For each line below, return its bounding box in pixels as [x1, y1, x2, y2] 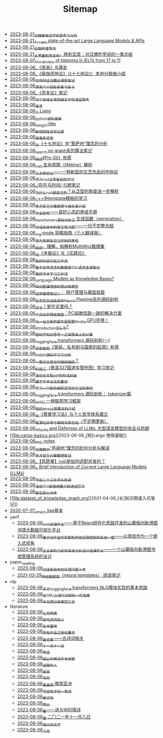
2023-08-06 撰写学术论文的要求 [9, 377, 68, 385]
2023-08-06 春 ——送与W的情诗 [17, 707, 81, 714]
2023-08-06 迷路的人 [17, 661, 58, 668]
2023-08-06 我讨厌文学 [17, 720, 61, 727]
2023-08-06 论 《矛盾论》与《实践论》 [9, 250, 87, 257]
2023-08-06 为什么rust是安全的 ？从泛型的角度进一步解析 [9, 188, 119, 195]
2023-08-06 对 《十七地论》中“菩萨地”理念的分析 [9, 140, 108, 148]
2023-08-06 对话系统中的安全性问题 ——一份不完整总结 [9, 223, 114, 230]
